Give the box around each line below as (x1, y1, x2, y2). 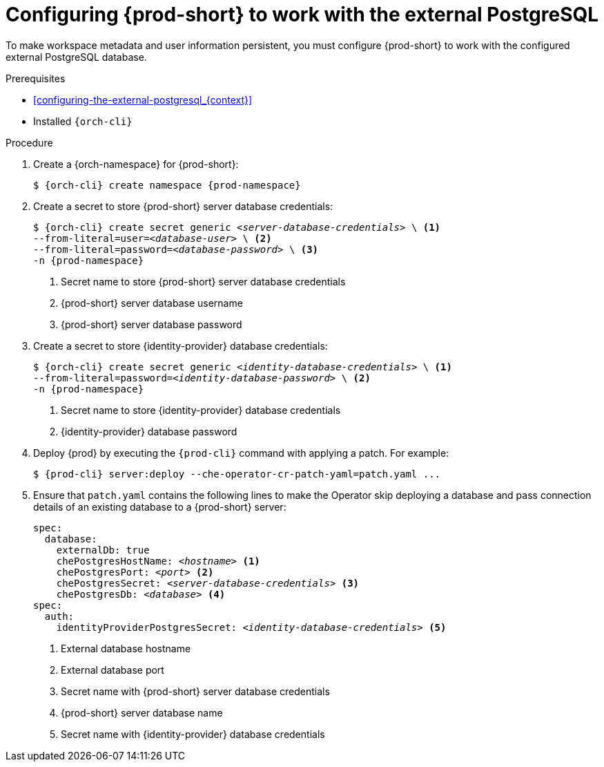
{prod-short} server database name (61, 706, 223, 719)
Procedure (6, 136, 53, 149)
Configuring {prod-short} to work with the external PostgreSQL (6, 3, 599, 26)
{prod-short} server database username (61, 296, 243, 309)
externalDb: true (56, 544, 150, 556)
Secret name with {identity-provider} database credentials (61, 728, 325, 740)
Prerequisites (6, 72, 66, 84)
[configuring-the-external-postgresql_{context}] (33, 93, 253, 106)
